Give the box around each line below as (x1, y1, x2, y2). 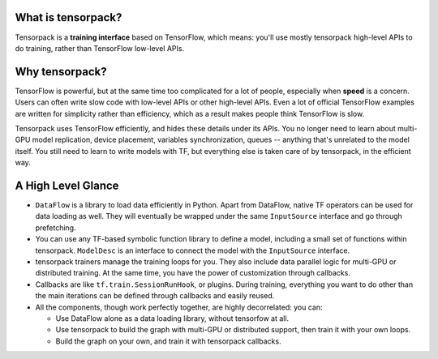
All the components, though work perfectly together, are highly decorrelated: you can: (35, 302, 324, 312)
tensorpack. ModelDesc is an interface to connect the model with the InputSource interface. (35, 246, 350, 255)
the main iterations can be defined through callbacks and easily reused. (35, 291, 275, 301)
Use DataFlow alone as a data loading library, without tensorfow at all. (55, 313, 290, 323)
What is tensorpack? (15, 11, 122, 24)
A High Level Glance (15, 178, 119, 192)
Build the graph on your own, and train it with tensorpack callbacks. (55, 336, 281, 346)
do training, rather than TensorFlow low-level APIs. (15, 43, 185, 53)
